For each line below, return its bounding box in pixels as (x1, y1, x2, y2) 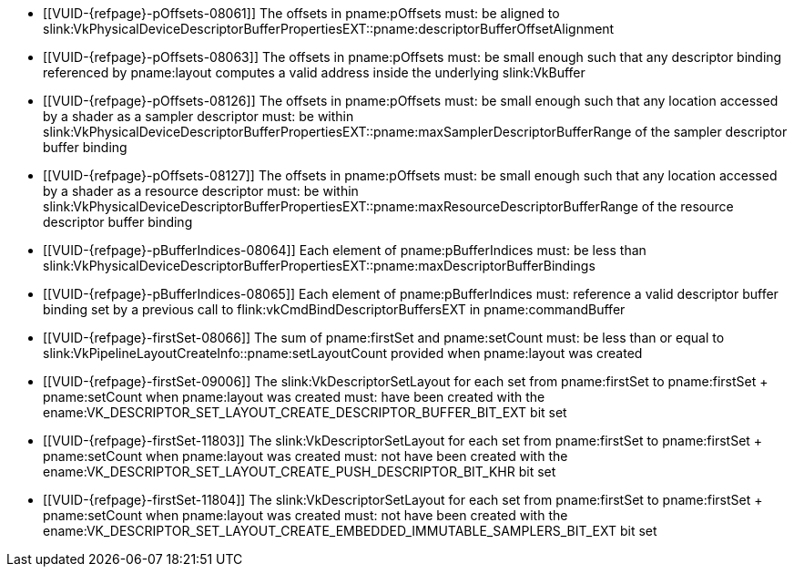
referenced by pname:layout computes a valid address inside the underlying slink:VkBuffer (43, 65, 585, 80)
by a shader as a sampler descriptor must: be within (43, 108, 354, 124)
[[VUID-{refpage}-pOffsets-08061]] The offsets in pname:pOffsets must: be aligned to (43, 5, 560, 21)
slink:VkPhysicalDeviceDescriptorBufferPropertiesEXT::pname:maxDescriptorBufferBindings (43, 258, 595, 273)
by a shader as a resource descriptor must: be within (43, 183, 359, 199)
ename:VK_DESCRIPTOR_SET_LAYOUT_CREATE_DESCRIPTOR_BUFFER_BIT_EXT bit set (43, 405, 567, 420)
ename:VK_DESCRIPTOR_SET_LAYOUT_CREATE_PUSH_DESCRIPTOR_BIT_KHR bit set (43, 464, 556, 479)
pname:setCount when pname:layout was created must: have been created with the (43, 389, 545, 405)
